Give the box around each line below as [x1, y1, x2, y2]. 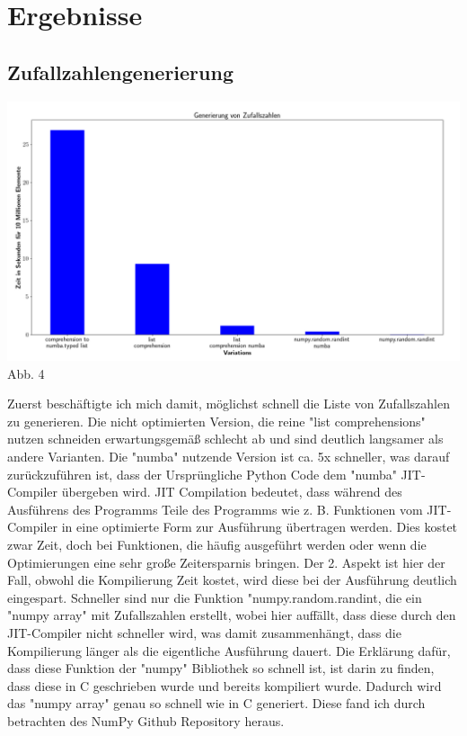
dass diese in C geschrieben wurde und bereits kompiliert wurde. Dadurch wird [7, 676, 442, 695]
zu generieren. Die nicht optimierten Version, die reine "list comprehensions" [7, 411, 426, 430]
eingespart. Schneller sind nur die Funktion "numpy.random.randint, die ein [7, 588, 422, 606]
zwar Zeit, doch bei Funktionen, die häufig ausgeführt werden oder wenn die [7, 534, 427, 553]
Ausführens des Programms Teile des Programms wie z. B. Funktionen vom [7, 499, 423, 518]
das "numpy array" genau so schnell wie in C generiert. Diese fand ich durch [7, 694, 426, 713]
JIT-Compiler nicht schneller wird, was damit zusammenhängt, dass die [7, 623, 401, 642]
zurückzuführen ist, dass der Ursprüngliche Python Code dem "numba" [7, 464, 397, 483]
